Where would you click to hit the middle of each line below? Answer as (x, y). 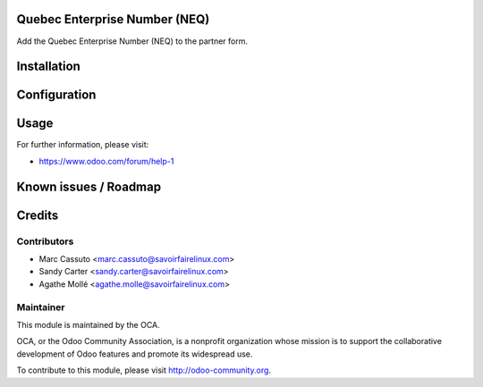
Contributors (45, 241)
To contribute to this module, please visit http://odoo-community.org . (144, 370)
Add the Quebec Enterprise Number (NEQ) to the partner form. (132, 41)
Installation (48, 67)
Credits (38, 215)
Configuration (56, 95)
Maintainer (41, 307)
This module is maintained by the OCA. (88, 324)
